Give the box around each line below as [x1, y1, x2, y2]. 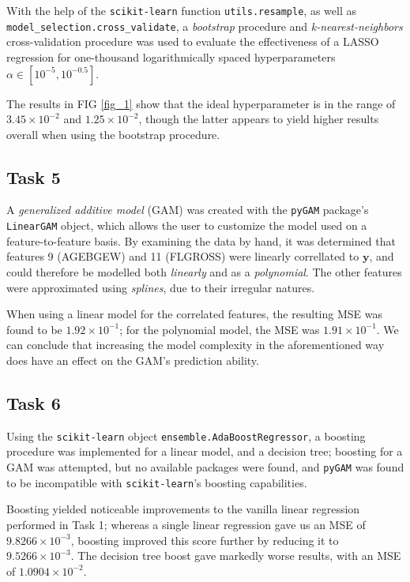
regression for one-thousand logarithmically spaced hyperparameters [6, 48, 336, 65]
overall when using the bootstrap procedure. [6, 126, 220, 142]
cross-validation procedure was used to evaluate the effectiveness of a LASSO [6, 33, 379, 50]
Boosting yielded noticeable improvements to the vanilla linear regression [6, 501, 360, 517]
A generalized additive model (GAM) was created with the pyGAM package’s [6, 201, 369, 218]
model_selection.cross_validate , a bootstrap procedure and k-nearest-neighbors [6, 17, 403, 34]
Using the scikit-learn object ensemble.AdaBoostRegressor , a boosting [6, 427, 366, 444]
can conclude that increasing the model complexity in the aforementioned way [6, 336, 385, 353]
